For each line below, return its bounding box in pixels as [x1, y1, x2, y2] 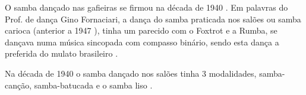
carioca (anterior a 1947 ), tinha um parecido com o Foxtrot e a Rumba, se [5, 24, 277, 37]
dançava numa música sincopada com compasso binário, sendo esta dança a [5, 35, 279, 48]
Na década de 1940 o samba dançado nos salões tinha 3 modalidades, [5, 67, 257, 79]
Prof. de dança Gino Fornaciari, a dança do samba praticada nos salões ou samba [5, 12, 301, 25]
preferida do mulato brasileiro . [5, 47, 118, 60]
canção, [5, 78, 32, 91]
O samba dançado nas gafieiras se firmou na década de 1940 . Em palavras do [5, 1, 288, 13]
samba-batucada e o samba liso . [34, 78, 153, 91]
